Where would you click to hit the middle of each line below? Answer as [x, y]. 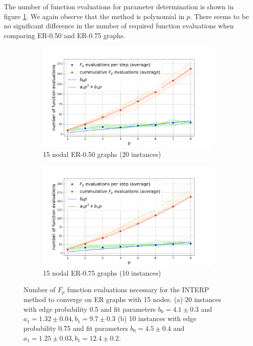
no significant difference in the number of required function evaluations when [119, 26]
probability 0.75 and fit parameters [76, 328]
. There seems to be [220, 16]
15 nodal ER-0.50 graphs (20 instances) [102, 154]
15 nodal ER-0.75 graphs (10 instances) [102, 273]
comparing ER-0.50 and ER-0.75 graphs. [65, 35]
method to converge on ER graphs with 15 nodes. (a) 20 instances [122, 299]
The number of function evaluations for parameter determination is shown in [119, 6]
